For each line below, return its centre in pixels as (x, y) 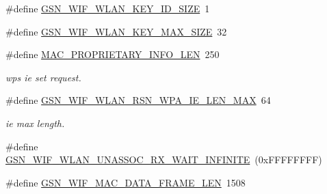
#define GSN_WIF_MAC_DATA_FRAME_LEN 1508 (126, 182)
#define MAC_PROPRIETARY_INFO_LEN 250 (113, 54)
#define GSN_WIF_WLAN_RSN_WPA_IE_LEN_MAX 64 (138, 100)
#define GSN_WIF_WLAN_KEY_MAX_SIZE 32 (116, 31)
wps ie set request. (43, 77)
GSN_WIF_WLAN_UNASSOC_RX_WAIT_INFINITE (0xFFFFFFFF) (164, 160)
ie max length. (35, 123)
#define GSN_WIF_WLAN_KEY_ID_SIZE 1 (108, 8)
